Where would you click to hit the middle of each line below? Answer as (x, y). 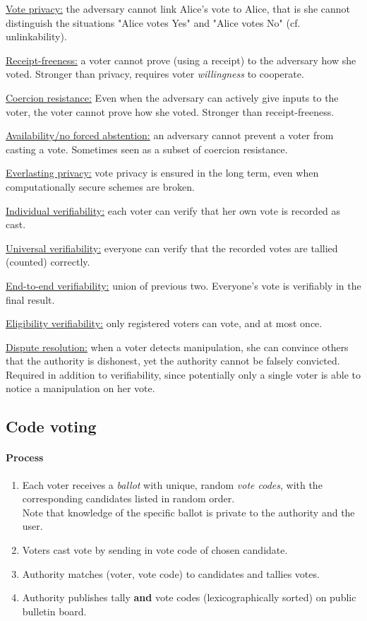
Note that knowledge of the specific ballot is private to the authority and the (188, 512)
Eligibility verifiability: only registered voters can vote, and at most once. (164, 323)
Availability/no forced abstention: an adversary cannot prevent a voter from (170, 135)
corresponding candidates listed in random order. (128, 498)
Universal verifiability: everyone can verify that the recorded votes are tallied (172, 248)
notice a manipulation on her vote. (80, 388)
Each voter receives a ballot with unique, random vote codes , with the (172, 484)
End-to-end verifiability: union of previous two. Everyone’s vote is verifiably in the (183, 285)
